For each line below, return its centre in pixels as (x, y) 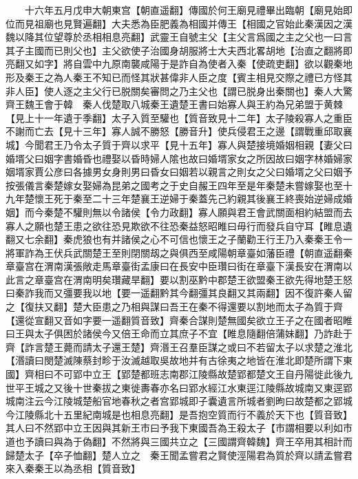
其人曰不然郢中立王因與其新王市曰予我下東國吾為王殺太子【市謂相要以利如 (174, 428)
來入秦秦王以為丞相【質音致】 (73, 468)
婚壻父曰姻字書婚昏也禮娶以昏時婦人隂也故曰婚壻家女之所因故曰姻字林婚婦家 (179, 158)
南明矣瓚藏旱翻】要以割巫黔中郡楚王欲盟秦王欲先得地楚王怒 (217, 279)
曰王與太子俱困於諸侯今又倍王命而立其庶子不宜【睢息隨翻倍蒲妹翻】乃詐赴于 (179, 333)
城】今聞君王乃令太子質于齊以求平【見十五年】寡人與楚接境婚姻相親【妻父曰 (179, 144)
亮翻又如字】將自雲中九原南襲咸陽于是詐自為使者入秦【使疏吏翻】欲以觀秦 (174, 64)
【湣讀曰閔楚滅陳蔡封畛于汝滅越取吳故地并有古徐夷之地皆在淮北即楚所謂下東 (179, 360)
